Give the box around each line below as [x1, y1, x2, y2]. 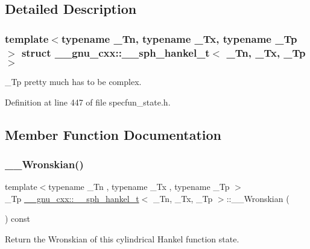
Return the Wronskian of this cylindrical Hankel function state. [5, 232, 239, 245]
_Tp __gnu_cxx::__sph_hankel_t [5, 192, 139, 204]
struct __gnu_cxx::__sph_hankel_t [21, 45, 210, 60]
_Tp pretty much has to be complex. [5, 75, 142, 87]
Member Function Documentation [5, 125, 222, 143]
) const [5, 212, 31, 225]
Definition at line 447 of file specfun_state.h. [5, 95, 171, 108]
